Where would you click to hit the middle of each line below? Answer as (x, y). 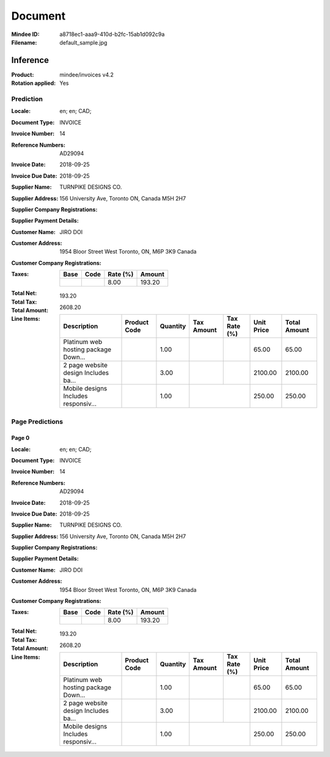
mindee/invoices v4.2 (87, 75)
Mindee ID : (25, 34)
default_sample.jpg (83, 42)
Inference (30, 60)
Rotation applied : (34, 83)
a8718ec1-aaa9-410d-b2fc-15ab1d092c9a (112, 34)
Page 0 (20, 438)
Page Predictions (37, 422)
